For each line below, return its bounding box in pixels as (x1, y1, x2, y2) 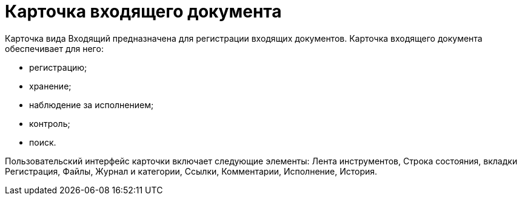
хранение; (29, 80, 72, 91)
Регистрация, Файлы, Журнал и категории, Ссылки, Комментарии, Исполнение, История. (5, 166, 378, 176)
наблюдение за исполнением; (29, 99, 154, 110)
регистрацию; (29, 62, 87, 73)
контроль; (29, 118, 70, 129)
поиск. (29, 137, 56, 147)
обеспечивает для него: (5, 43, 104, 54)
